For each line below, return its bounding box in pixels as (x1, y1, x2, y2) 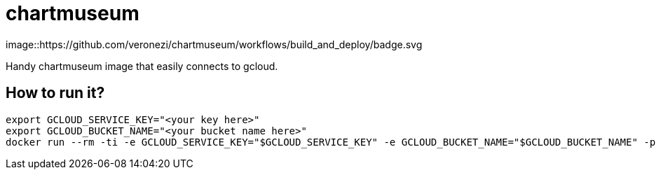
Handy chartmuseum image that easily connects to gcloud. (6, 59, 278, 72)
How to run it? (6, 84, 105, 102)
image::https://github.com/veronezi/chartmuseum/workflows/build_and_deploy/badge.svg (6, 38, 423, 50)
